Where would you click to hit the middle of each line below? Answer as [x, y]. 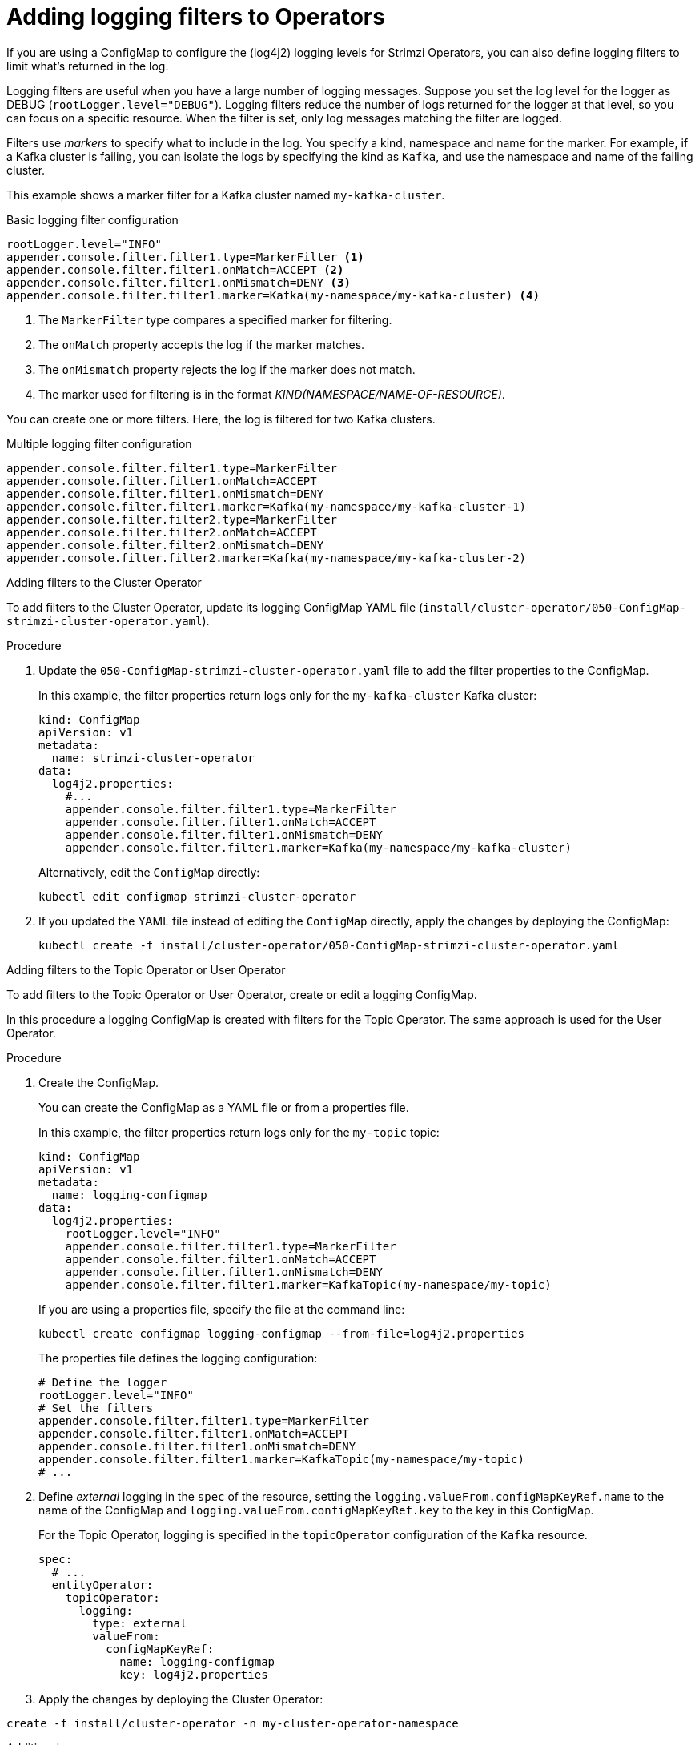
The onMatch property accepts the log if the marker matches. [202, 344]
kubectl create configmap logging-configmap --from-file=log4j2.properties [281, 1333]
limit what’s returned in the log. [88, 66]
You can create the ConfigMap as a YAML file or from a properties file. [224, 1107]
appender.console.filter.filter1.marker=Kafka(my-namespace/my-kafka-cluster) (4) [273, 295]
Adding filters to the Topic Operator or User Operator [146, 969]
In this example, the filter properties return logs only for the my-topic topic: [239, 1132]
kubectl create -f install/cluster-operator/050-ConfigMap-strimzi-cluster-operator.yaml [329, 945]
